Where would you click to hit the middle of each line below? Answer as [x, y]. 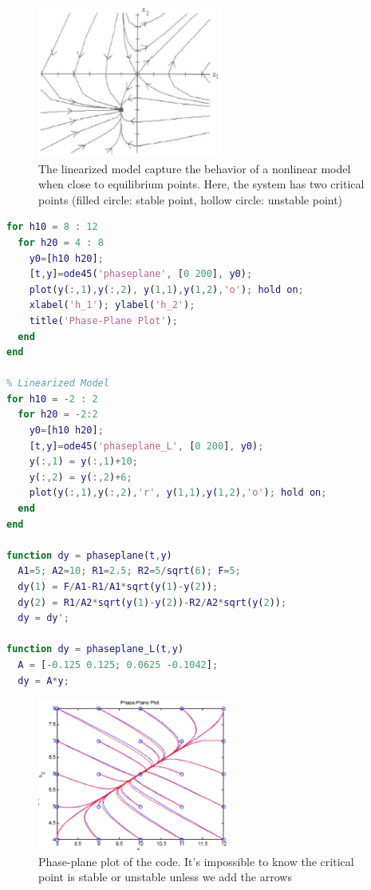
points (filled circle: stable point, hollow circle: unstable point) [191, 199]
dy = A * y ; [43, 680]
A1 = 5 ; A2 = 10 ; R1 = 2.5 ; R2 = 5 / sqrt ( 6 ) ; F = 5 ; [129, 571]
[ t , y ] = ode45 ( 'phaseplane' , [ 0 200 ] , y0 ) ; [141, 274]
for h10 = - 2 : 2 [52, 399]
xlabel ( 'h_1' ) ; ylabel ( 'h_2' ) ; [112, 305]
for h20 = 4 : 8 [61, 242]
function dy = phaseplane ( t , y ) [89, 555]
